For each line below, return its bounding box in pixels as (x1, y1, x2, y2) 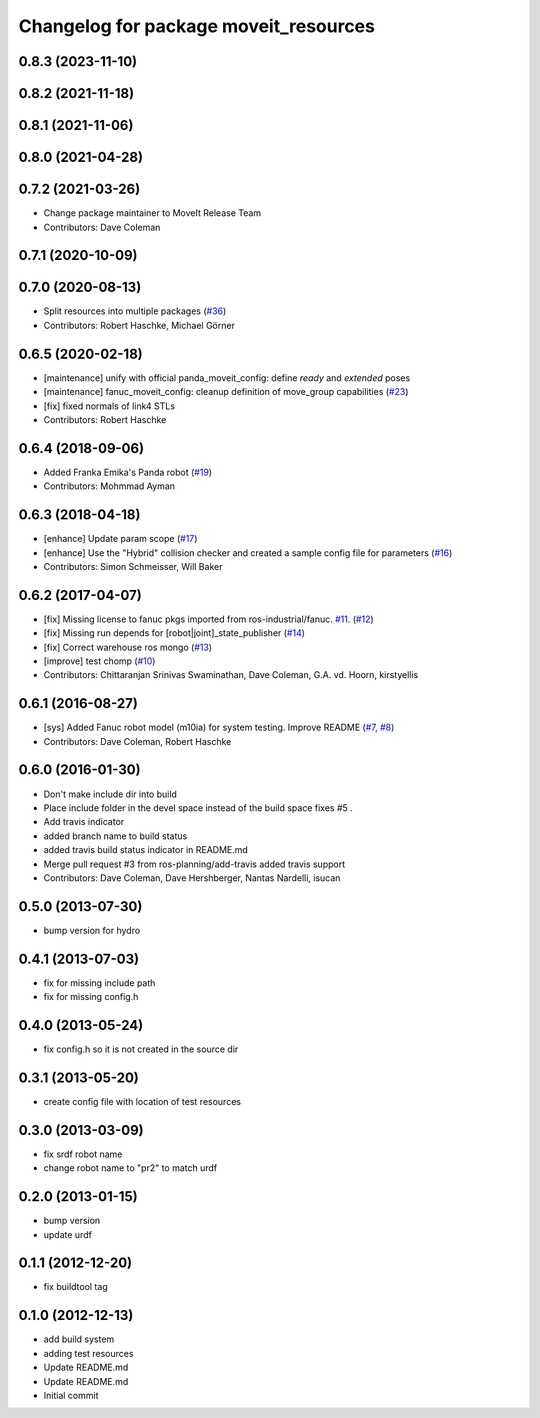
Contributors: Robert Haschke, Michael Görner (43, 319, 235, 331)
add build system (43, 1333, 115, 1345)
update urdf (43, 1228, 92, 1240)
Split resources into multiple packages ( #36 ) (43, 305, 227, 317)
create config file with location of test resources (43, 1095, 242, 1107)
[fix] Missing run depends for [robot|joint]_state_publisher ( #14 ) (43, 627, 305, 639)
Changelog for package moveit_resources (18, 15, 375, 37)
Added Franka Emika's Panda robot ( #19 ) (43, 466, 213, 478)
